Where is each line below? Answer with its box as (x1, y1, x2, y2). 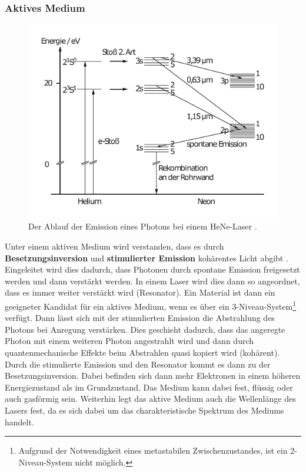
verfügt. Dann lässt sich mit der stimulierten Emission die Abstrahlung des (5, 312, 275, 324)
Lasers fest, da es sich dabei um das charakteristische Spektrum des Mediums (5, 404, 284, 416)
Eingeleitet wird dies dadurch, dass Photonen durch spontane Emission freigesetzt (5, 263, 300, 276)
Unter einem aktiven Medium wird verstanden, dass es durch (5, 240, 224, 252)
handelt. (5, 415, 34, 428)
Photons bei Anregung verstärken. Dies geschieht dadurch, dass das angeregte (5, 323, 285, 335)
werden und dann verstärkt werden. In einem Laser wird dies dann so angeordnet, (5, 274, 300, 287)
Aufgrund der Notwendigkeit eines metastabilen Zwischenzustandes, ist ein (18, 444, 288, 457)
